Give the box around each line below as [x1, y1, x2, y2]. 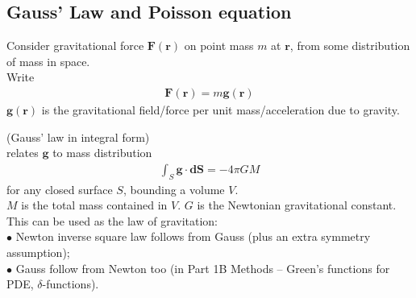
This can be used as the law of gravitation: [6, 212, 218, 229]
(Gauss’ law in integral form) [6, 128, 150, 145]
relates [6, 144, 39, 161]
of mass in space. [6, 52, 90, 69]
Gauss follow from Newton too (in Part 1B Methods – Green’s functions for [15, 259, 390, 276]
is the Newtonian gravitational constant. [197, 197, 397, 213]
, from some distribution [289, 37, 410, 54]
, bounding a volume [123, 180, 225, 197]
